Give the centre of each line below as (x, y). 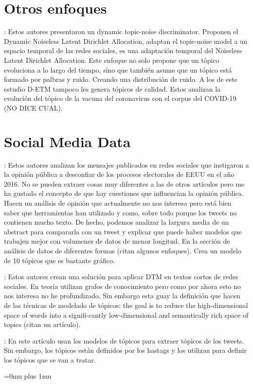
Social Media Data (67, 141)
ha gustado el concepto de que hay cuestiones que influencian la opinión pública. (124, 193)
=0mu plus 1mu (28, 376)
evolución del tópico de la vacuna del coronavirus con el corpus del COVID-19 (120, 98)
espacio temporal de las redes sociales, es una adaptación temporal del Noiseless (123, 50)
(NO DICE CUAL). (33, 107)
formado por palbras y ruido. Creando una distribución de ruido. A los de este (121, 79)
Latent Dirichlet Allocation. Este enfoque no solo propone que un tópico (112, 60)
